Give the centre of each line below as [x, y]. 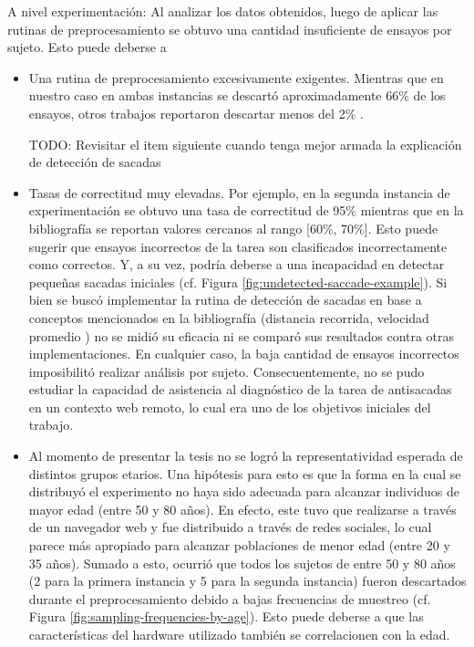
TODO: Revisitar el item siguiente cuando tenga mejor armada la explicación [245, 144]
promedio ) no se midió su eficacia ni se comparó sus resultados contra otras [242, 335]
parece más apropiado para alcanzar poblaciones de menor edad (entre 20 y [239, 545]
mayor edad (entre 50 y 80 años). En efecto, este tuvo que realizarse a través [242, 509]
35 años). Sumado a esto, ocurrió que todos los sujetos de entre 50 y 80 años [242, 563]
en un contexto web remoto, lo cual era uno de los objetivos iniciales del [230, 407]
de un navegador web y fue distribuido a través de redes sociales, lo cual [230, 527]
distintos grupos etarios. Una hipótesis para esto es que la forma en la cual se [245, 473]
